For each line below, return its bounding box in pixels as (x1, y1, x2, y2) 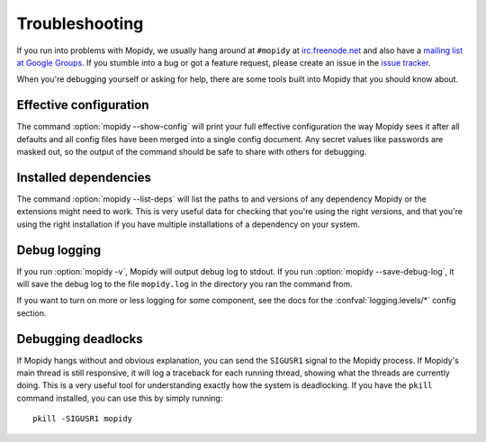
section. (16, 307, 47, 319)
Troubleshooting (16, 14, 144, 33)
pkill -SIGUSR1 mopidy (32, 414, 133, 424)
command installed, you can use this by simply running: (16, 392, 223, 403)
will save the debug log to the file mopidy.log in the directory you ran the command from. (16, 279, 353, 289)
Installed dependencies (16, 169, 152, 185)
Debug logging (16, 242, 102, 257)
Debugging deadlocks (16, 331, 143, 347)
